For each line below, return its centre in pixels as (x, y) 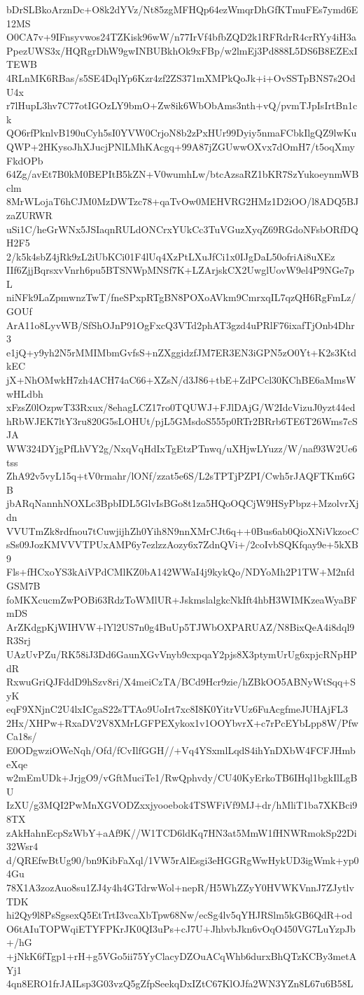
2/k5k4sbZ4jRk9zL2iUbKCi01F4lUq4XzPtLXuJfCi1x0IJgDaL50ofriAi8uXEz (171, 256)
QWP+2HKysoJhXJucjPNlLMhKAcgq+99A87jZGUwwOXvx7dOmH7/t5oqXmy (181, 146)
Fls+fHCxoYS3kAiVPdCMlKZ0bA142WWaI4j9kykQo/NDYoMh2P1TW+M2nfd (181, 572)
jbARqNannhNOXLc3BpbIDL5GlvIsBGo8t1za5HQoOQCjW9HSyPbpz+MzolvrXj (183, 503)
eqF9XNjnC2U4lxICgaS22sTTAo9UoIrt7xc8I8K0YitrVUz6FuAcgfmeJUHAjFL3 (177, 709)
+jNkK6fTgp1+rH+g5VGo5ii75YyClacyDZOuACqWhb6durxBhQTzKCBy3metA (182, 955)
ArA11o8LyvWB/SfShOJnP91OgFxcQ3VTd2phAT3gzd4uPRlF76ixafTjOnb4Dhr (181, 325)
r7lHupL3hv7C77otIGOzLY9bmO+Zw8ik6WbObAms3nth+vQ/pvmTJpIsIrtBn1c (182, 105)
